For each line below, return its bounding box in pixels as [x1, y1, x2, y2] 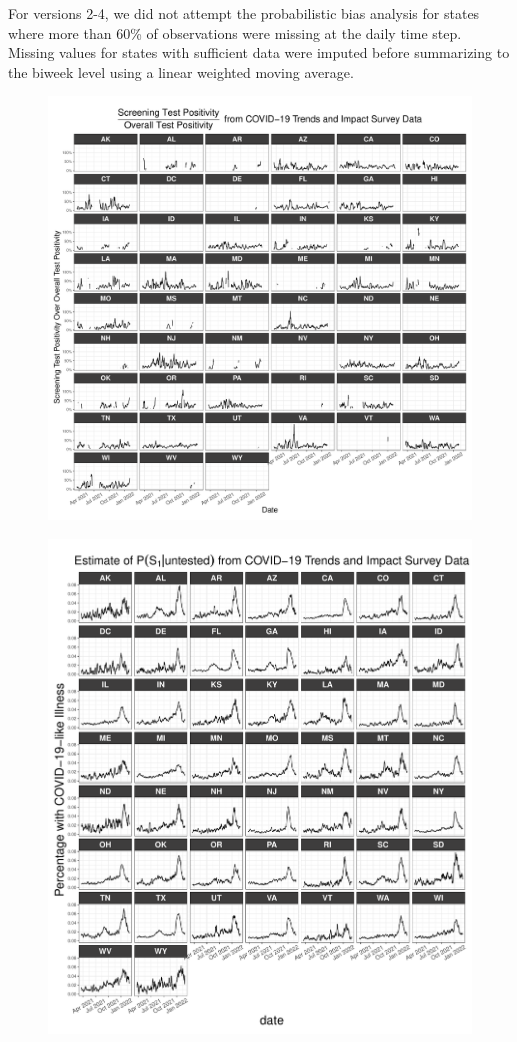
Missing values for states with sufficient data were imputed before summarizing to [8, 42, 510, 63]
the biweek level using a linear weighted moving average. [8, 61, 354, 82]
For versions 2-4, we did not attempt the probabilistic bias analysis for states [8, 3, 480, 23]
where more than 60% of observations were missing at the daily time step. [8, 22, 462, 43]
